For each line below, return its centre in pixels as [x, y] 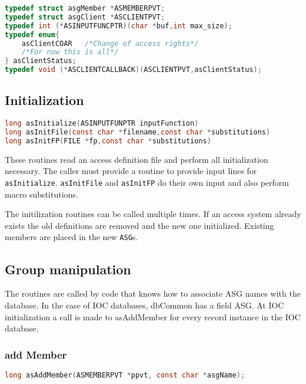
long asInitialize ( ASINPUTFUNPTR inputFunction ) [102, 124]
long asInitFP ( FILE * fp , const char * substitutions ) [108, 141]
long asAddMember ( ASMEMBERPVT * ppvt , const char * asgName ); [125, 375]
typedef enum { [32, 35]
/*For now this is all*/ [70, 52]
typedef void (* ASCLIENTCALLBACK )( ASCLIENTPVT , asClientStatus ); [133, 70]
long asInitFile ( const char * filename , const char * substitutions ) [138, 132]
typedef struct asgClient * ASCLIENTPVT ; [85, 17]
